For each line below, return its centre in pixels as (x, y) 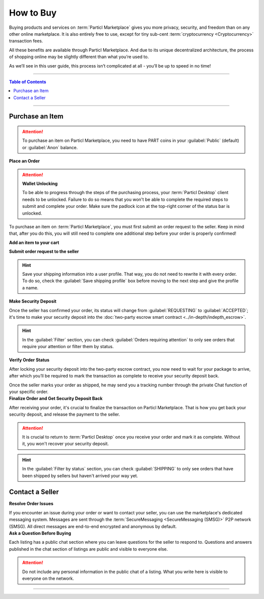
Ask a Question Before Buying (40, 533)
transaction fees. (26, 41)
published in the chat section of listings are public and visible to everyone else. (88, 549)
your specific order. (29, 392)
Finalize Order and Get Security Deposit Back (56, 399)
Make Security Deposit (33, 301)
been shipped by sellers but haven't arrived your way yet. (80, 476)
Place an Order (24, 161)
